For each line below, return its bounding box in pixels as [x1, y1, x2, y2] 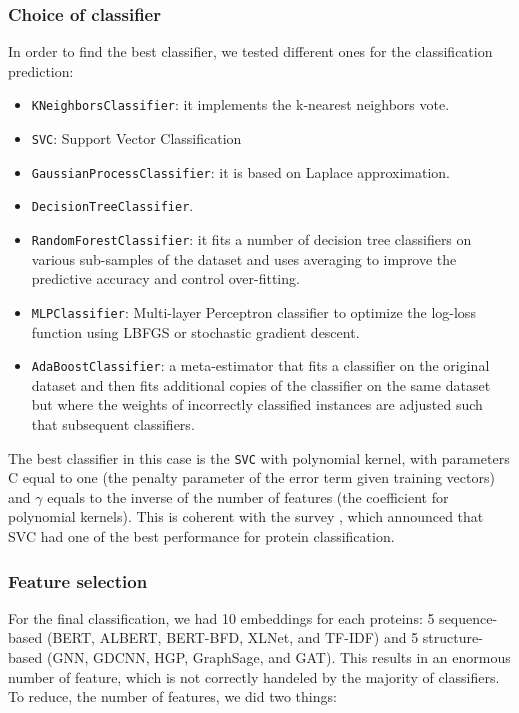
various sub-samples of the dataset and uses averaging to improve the [31, 248, 457, 269]
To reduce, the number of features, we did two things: [8, 686, 337, 707]
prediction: [8, 60, 74, 81]
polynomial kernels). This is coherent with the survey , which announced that [8, 506, 484, 527]
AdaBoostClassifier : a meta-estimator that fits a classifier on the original [31, 355, 490, 376]
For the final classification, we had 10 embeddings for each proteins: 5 [8, 607, 435, 628]
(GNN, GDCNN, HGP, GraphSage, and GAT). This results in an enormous [46, 647, 511, 667]
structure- [422, 627, 483, 648]
